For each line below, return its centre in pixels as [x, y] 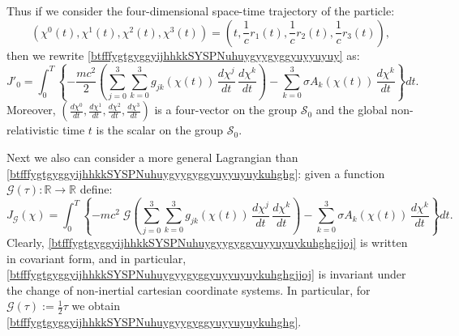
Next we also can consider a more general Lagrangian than [152, 157]
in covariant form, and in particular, [97, 258]
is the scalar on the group [160, 130]
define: [96, 189]
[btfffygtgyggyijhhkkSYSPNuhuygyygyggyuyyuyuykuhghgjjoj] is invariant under [206, 274]
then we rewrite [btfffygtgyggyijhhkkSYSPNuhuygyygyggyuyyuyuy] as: [183, 55]
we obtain [96, 306]
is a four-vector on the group [226, 110]
